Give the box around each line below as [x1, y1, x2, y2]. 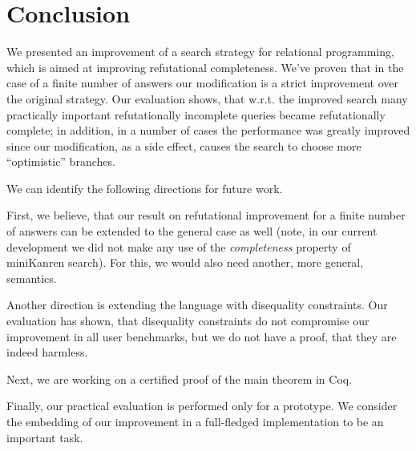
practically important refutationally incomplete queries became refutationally [6, 106, 386, 123]
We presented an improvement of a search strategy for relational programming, [6, 43, 394, 60]
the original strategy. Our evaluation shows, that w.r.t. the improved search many [6, 90, 408, 107]
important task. [6, 429, 83, 445]
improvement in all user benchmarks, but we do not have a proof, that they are [6, 328, 397, 344]
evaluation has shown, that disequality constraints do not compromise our [6, 312, 370, 329]
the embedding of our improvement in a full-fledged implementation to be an [6, 413, 384, 429]
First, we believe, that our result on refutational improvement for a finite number [6, 207, 406, 223]
